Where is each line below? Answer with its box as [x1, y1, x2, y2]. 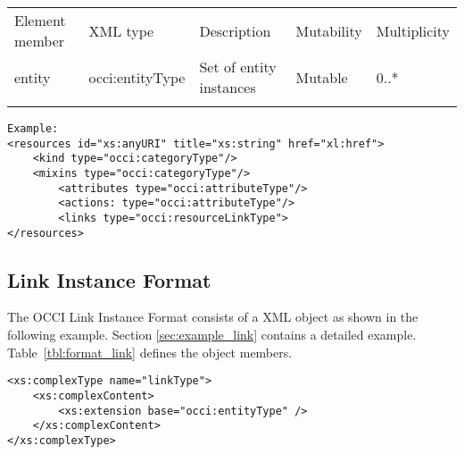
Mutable [295, 66, 348, 88]
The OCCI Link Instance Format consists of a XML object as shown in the [7, 307, 418, 326]
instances [199, 77, 256, 97]
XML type [88, 20, 154, 41]
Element [14, 10, 66, 30]
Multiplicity [376, 20, 450, 41]
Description [199, 20, 271, 41]
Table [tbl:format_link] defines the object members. [7, 342, 293, 361]
